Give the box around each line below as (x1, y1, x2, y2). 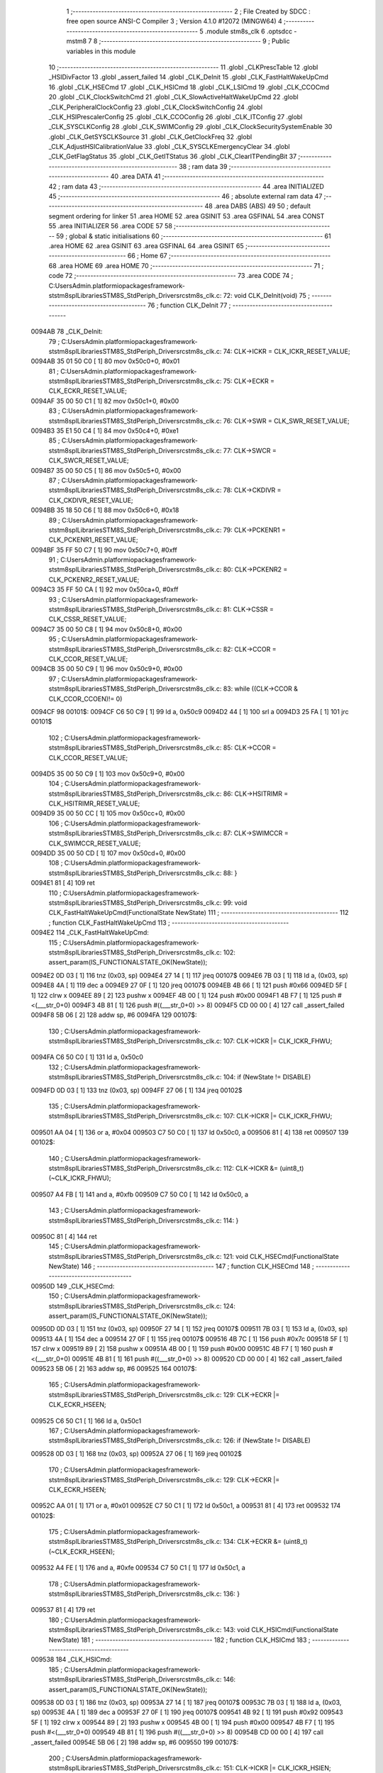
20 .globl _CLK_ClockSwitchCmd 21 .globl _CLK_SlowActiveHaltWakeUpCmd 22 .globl (48, 93, 299, 101)
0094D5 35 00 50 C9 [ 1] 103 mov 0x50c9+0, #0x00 (30, 769, 185, 778)
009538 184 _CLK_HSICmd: (30, 1655, 112, 1664)
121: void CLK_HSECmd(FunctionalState (223, 1252, 340, 1260)
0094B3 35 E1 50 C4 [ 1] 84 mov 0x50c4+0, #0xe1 (30, 426, 179, 435)
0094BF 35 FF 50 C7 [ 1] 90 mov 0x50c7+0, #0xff (30, 545, 177, 554)
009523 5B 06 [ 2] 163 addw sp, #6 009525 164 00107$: (30, 1365, 197, 1372)
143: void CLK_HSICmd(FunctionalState (223, 1625, 338, 1634)
